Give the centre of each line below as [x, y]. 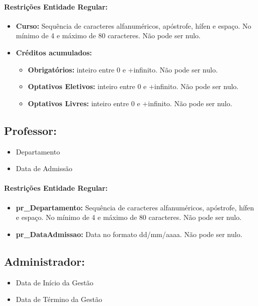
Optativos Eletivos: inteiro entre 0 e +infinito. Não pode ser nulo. [133, 86]
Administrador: [45, 261]
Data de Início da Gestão [55, 282]
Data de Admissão [44, 168]
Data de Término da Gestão [59, 299]
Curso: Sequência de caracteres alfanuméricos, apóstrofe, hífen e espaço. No [134, 25]
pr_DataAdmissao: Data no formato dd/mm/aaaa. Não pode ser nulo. [129, 234]
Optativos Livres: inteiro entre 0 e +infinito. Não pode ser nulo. [130, 103]
